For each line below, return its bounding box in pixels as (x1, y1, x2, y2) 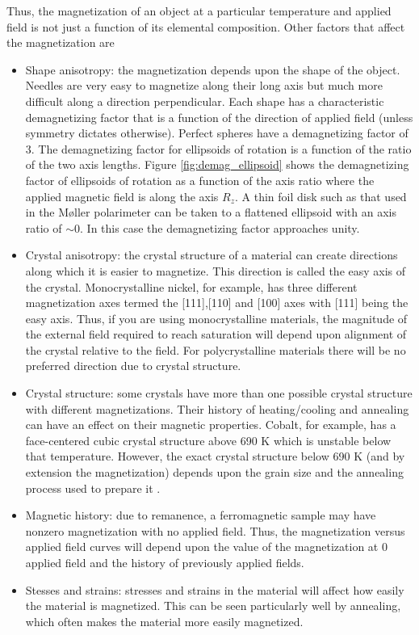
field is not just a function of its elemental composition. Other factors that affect (6, 18, 405, 35)
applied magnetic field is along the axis (25, 187, 219, 204)
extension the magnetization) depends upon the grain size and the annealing (25, 464, 404, 481)
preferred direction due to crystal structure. (25, 357, 241, 374)
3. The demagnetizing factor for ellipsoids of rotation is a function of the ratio (25, 140, 412, 157)
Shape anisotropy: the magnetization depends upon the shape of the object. (25, 61, 400, 78)
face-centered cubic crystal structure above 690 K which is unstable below (25, 431, 392, 448)
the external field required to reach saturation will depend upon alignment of (25, 326, 407, 343)
